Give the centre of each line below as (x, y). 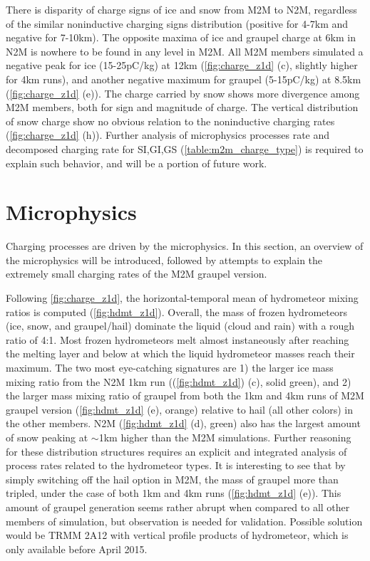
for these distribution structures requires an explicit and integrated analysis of (176, 451)
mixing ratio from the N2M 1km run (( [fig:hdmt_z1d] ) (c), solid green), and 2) (179, 381)
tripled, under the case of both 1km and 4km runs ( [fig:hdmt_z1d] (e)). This (174, 493)
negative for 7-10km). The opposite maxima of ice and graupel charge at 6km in (181, 37)
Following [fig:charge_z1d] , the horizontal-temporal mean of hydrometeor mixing (182, 298)
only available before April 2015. (77, 549)
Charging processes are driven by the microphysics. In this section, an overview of (185, 246)
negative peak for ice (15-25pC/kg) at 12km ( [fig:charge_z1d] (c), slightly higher (182, 65)
